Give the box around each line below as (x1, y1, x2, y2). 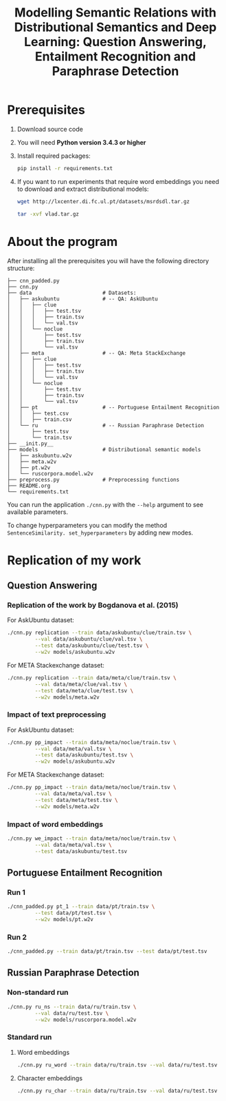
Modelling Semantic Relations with (14, 5, 216, 21)
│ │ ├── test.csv (7, 410, 69, 417)
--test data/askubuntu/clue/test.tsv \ (34, 642, 149, 649)
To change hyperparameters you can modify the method (7, 521, 168, 529)
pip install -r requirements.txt (16, 165, 113, 172)
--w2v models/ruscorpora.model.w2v (34, 1016, 137, 1023)
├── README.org (7, 482, 51, 489)
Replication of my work (7, 553, 142, 568)
